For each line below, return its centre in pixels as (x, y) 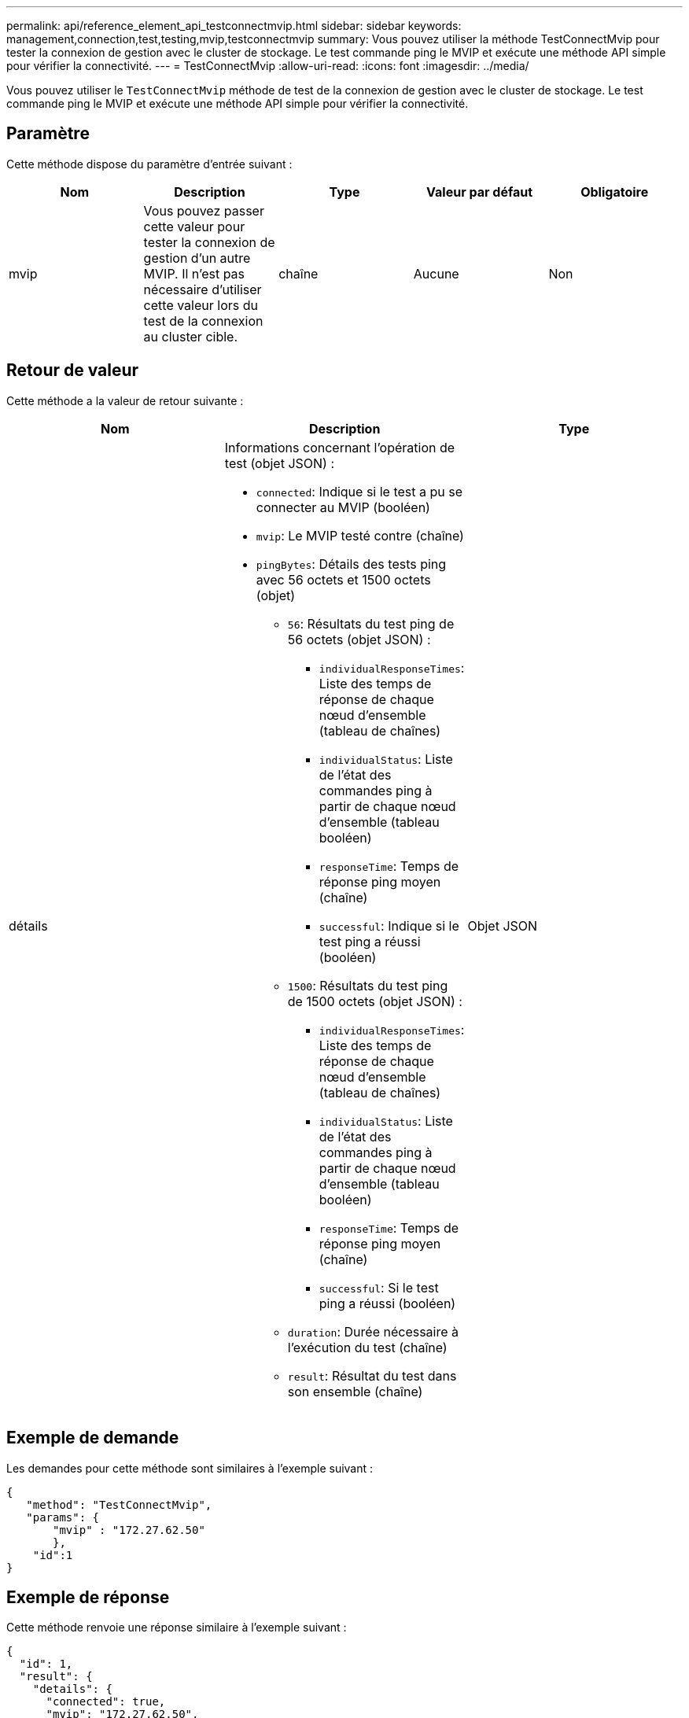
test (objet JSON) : (280, 463)
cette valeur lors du (201, 305)
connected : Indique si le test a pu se (359, 491)
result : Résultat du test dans (372, 1375)
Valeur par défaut (480, 192)
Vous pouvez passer (204, 210)
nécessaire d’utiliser (203, 289)
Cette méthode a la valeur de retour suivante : (125, 400)
